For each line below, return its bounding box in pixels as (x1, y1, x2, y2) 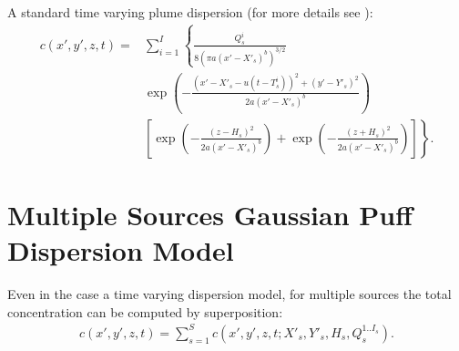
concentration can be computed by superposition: (7, 302, 283, 321)
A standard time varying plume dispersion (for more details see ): (7, 3, 373, 21)
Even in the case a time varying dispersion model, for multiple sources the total (7, 284, 452, 304)
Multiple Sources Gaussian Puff (7, 195, 413, 232)
